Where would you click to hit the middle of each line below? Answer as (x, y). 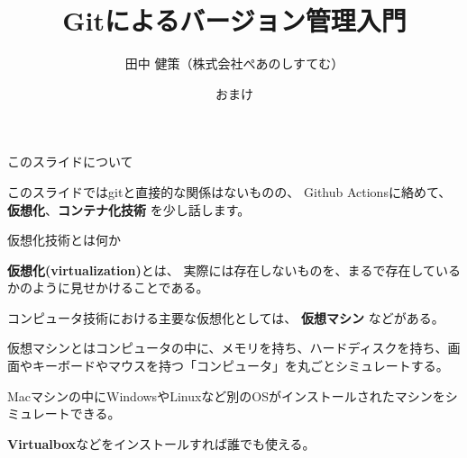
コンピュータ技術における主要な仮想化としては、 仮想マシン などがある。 (226, 317)
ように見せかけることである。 (120, 287)
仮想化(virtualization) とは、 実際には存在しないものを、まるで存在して (222, 269)
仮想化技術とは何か (64, 240)
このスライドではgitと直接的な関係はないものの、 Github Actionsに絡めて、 (229, 191)
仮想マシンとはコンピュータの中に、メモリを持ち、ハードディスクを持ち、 (228, 348)
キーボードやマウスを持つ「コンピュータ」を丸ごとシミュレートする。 (240, 366)
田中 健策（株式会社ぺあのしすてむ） (234, 63)
